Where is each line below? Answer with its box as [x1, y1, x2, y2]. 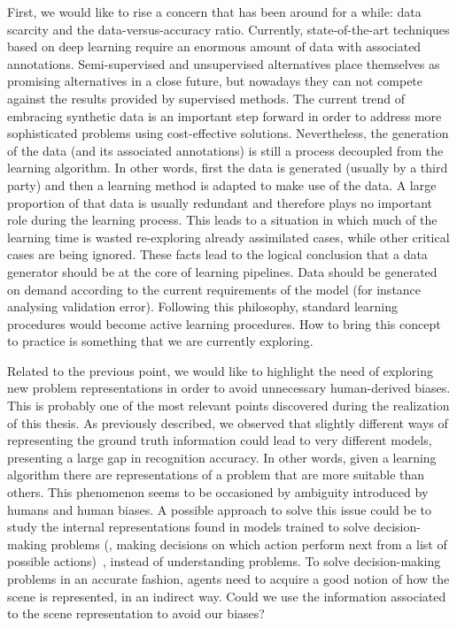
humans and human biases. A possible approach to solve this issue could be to [7, 500, 432, 518]
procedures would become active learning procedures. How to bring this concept [7, 314, 441, 333]
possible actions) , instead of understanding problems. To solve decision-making [7, 552, 441, 571]
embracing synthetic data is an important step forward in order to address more [7, 106, 442, 125]
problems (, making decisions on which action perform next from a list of [50, 534, 447, 553]
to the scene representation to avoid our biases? [7, 604, 265, 623]
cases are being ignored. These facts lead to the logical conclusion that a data [7, 245, 428, 264]
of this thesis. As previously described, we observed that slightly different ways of [7, 413, 448, 432]
